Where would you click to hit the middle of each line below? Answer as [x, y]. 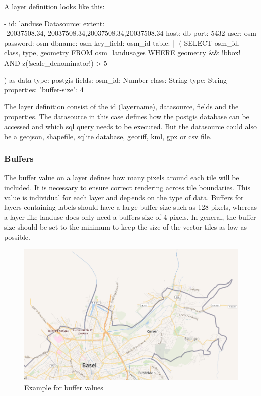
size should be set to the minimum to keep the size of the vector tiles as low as [125, 227]
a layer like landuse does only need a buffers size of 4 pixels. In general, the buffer [130, 217]
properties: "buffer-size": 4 [44, 90]
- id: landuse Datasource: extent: [54, 23]
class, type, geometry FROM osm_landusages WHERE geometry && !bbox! [122, 53]
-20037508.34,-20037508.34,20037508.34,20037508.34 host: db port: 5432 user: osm [130, 33]
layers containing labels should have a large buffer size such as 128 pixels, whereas [130, 207]
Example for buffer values [64, 388]
